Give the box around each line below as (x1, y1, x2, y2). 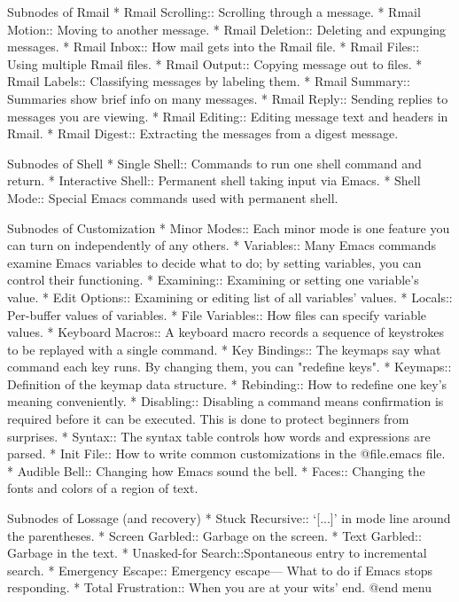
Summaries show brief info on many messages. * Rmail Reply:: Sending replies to (7, 89, 448, 107)
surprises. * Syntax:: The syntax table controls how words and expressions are (7, 426, 431, 445)
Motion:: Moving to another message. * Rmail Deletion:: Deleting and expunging (7, 20, 447, 38)
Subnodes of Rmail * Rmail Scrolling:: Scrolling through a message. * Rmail (7, 3, 421, 20)
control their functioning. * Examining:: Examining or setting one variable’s (7, 270, 419, 289)
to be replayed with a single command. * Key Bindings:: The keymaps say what (7, 340, 441, 358)
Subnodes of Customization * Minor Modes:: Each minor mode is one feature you (7, 218, 450, 237)
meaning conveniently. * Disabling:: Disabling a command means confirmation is (7, 392, 444, 410)
